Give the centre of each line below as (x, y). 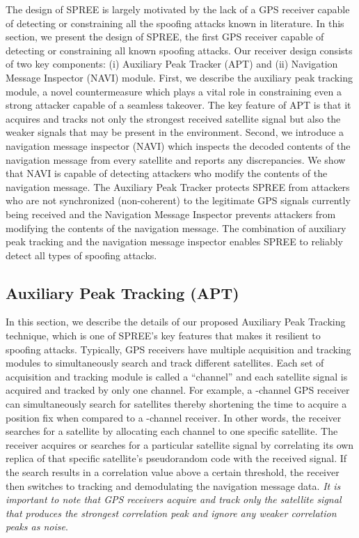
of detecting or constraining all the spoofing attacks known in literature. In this (175, 23)
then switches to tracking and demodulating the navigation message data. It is (173, 485)
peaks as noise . (37, 527)
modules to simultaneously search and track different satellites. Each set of (165, 363)
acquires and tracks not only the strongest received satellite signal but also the (173, 118)
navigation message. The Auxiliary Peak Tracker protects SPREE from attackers (178, 186)
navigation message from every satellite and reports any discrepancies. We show (176, 159)
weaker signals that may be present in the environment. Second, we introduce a (175, 132)
